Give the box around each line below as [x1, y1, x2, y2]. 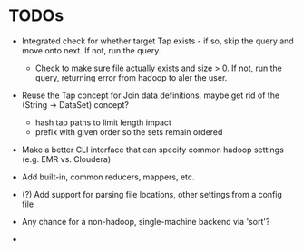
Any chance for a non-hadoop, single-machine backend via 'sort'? [21, 216, 270, 227]
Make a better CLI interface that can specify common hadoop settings [21, 144, 285, 155]
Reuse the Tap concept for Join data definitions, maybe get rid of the [21, 90, 280, 101]
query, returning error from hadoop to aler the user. [34, 72, 228, 82]
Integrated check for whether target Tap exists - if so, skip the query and [21, 35, 294, 46]
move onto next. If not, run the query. [21, 44, 161, 55]
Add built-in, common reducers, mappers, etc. [21, 171, 195, 182]
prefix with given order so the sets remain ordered [34, 126, 223, 137]
